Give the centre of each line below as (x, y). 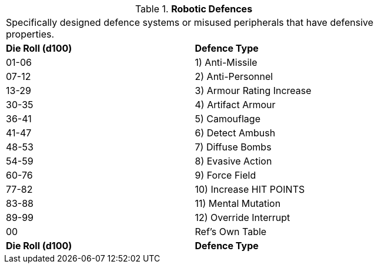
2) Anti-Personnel (234, 76)
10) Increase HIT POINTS (250, 189)
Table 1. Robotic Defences (194, 9)
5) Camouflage (228, 119)
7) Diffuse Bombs (233, 147)
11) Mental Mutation (238, 203)
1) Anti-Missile (226, 62)
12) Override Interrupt (242, 217)
